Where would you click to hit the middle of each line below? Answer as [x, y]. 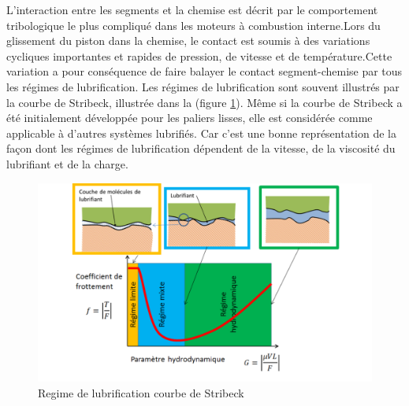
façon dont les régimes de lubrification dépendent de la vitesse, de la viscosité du [201, 148]
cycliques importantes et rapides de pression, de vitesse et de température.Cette [199, 55]
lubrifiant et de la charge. [67, 163]
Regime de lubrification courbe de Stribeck [141, 392]
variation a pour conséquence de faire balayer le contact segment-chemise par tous [204, 71]
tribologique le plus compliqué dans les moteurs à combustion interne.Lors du [193, 25]
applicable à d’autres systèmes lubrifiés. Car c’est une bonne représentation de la [202, 133]
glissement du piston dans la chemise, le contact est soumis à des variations [188, 41]
